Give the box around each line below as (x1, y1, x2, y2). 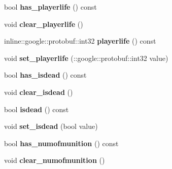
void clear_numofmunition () (4, 155, 105, 165)
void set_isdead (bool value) (4, 121, 98, 131)
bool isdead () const (4, 104, 69, 114)
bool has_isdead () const (4, 70, 87, 80)
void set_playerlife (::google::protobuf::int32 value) (4, 52, 168, 63)
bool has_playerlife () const (4, 2, 97, 12)
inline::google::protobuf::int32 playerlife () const (4, 36, 156, 46)
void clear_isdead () (4, 86, 73, 97)
